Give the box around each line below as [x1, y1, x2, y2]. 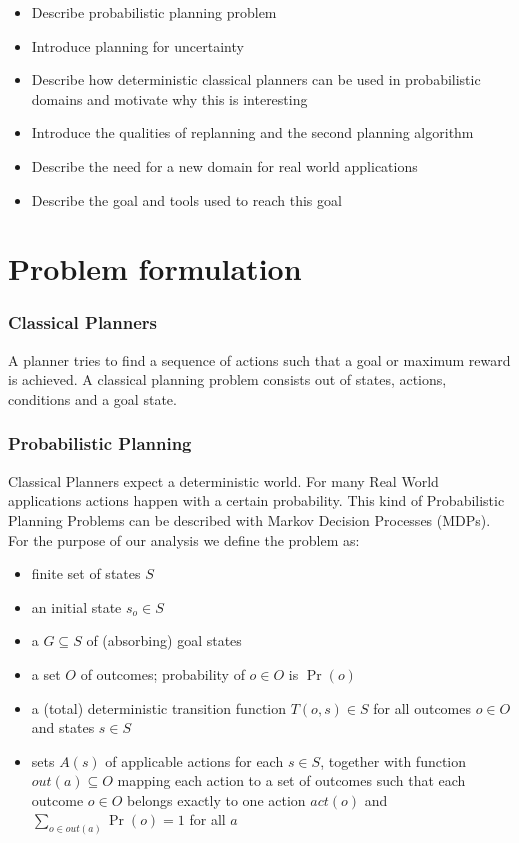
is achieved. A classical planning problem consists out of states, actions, [8, 369, 447, 390]
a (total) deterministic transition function [31, 697, 287, 718]
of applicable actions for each [105, 750, 284, 771]
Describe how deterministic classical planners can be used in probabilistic [31, 69, 481, 90]
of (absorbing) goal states [86, 630, 242, 651]
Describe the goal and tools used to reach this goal [31, 189, 342, 210]
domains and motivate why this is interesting [31, 88, 308, 109]
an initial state [31, 596, 122, 617]
